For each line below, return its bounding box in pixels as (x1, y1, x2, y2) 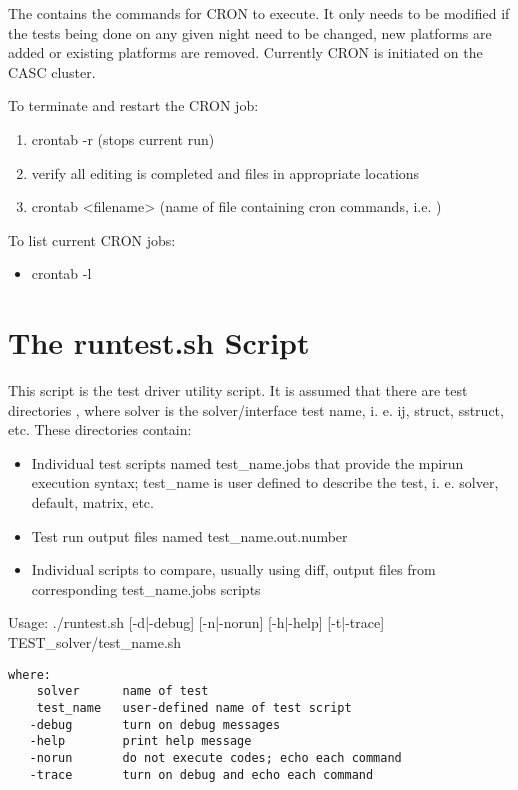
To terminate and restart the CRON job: (8, 95, 259, 116)
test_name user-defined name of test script (36, 700, 352, 715)
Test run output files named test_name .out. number (31, 525, 348, 546)
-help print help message (29, 734, 252, 749)
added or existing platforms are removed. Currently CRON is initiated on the (8, 42, 483, 63)
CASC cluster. (8, 61, 96, 82)
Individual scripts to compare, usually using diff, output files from (31, 559, 436, 580)
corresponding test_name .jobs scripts (31, 578, 261, 599)
